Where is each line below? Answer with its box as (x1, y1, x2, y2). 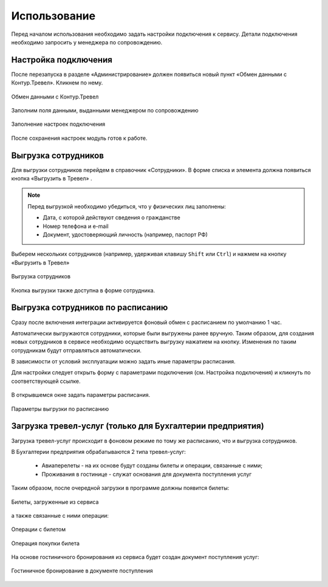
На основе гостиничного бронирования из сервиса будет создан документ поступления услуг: (11, 554, 259, 561)
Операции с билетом (11, 526, 66, 533)
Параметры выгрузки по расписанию (11, 405, 109, 413)
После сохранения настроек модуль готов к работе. (11, 134, 148, 142)
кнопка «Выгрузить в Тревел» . (11, 175, 92, 182)
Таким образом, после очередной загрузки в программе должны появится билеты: (11, 484, 230, 492)
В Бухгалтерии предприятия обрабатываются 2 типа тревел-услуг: (11, 448, 186, 455)
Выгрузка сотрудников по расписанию (11, 303, 168, 313)
